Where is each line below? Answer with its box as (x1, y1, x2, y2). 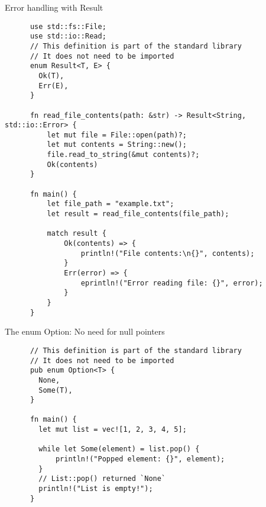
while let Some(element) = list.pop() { (38, 445, 200, 454)
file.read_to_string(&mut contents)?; (47, 150, 200, 159)
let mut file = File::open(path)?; (47, 130, 187, 139)
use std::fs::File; (30, 22, 106, 31)
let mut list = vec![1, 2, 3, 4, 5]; (38, 425, 187, 434)
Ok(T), (38, 71, 64, 80)
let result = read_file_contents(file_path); (47, 210, 229, 219)
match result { (47, 229, 106, 238)
